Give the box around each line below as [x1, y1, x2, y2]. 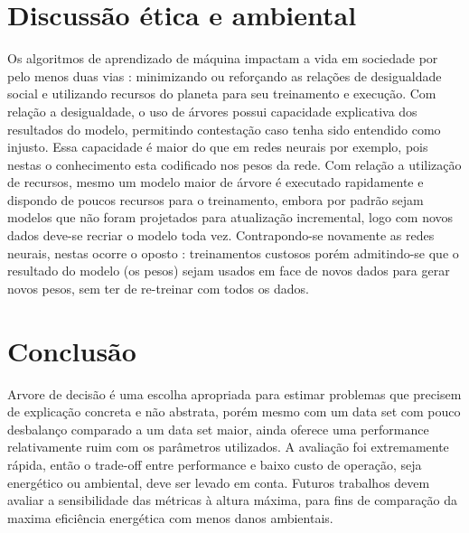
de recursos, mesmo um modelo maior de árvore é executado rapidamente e [7, 173, 424, 192]
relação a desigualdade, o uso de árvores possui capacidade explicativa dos [7, 101, 417, 120]
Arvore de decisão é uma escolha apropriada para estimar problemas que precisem [7, 384, 462, 403]
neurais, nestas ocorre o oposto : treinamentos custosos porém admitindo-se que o [7, 243, 459, 262]
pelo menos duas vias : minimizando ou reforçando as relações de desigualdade [7, 66, 442, 85]
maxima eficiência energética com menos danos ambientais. [7, 508, 333, 527]
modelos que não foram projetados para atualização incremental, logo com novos [7, 208, 454, 227]
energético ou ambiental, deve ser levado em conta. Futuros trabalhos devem [7, 472, 430, 491]
